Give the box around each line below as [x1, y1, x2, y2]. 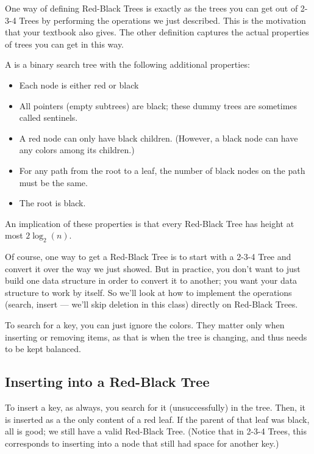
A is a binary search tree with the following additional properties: [5, 58, 250, 71]
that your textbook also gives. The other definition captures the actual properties [5, 26, 309, 38]
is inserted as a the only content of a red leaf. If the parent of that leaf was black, [5, 413, 310, 425]
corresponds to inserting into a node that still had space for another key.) [5, 436, 279, 449]
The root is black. [19, 196, 86, 209]
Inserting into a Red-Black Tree [5, 372, 210, 391]
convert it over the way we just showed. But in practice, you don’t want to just [5, 262, 301, 275]
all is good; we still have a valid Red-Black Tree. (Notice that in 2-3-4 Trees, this [5, 425, 307, 438]
